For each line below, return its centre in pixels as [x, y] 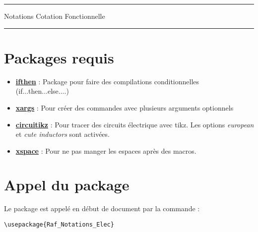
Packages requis [59, 57]
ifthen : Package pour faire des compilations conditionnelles [107, 81]
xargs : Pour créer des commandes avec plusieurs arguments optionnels [125, 107]
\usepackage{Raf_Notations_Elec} [59, 225]
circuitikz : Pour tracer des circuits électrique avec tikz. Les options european [135, 124]
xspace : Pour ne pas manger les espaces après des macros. [106, 150]
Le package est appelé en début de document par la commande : [102, 208]
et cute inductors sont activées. [63, 134]
